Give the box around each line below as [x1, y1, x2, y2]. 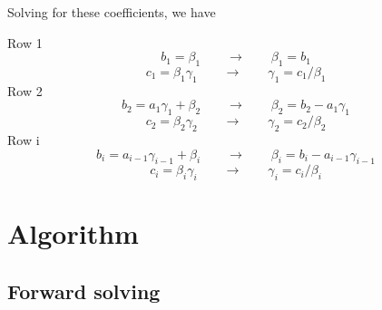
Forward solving [7, 276, 161, 305]
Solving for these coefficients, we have [7, 3, 216, 21]
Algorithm [7, 215, 139, 252]
